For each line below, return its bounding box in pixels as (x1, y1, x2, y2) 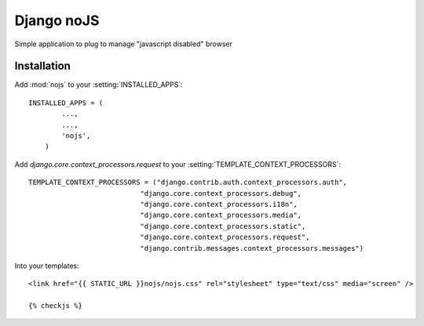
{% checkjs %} (28, 302, 82, 310)
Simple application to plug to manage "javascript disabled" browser (14, 39, 233, 49)
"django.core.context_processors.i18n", (140, 200, 298, 208)
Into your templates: (14, 261, 80, 270)
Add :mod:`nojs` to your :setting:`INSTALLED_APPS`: (14, 80, 184, 89)
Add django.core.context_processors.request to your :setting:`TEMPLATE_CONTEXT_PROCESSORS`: (14, 159, 342, 168)
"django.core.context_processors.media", (140, 211, 302, 219)
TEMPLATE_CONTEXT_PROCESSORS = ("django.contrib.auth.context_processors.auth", (28, 178, 348, 187)
